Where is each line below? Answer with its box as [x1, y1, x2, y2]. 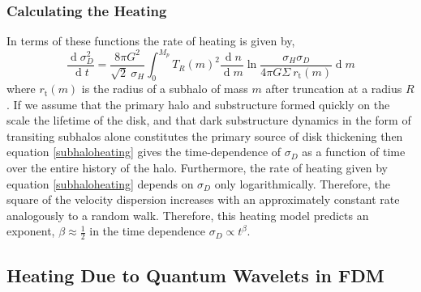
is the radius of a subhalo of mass [81, 80, 248, 97]
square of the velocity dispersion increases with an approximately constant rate [6, 191, 400, 208]
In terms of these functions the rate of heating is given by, [6, 32, 295, 49]
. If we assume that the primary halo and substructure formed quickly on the [6, 95, 390, 112]
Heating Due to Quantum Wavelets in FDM [6, 262, 384, 287]
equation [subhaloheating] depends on [6, 175, 194, 192]
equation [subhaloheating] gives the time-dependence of [6, 143, 281, 160]
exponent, [6, 222, 55, 239]
